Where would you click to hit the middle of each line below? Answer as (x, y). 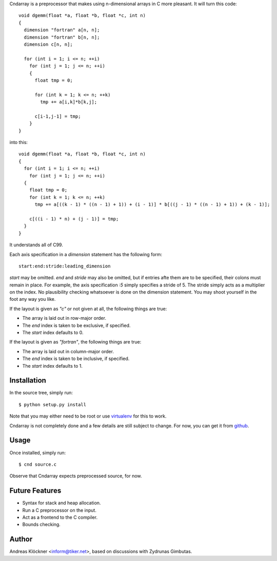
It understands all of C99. (36, 245)
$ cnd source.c (38, 464)
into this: (19, 142)
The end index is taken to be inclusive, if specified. (76, 359)
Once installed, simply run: (38, 453)
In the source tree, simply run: (41, 393)
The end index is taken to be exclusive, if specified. (76, 325)
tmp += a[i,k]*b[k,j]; (69, 102)
